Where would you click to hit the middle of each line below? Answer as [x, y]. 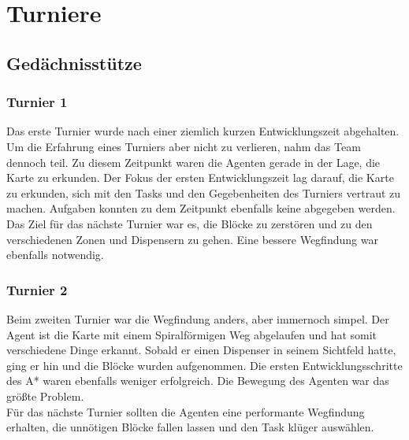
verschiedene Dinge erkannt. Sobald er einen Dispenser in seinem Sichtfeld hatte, [201, 350]
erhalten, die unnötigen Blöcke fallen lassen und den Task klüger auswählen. [190, 427]
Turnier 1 [37, 102]
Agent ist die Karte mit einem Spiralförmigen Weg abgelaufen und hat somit [192, 334]
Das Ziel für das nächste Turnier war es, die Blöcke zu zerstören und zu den [190, 223]
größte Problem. [45, 396]
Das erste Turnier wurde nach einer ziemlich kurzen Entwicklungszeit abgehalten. [203, 131]
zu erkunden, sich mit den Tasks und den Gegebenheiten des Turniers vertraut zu [204, 192]
